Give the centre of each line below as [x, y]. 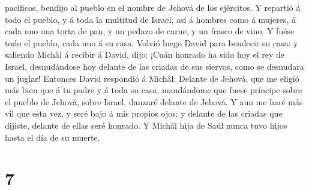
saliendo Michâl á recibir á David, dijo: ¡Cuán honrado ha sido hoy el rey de [145, 54]
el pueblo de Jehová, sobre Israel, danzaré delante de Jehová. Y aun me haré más [154, 101]
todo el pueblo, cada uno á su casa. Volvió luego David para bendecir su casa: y [151, 42]
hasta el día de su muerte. [52, 137]
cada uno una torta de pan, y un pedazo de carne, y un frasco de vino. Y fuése [150, 31]
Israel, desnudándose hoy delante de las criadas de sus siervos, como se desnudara [154, 66]
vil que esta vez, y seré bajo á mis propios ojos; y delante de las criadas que [144, 113]
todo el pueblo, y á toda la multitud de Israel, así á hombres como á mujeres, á [150, 19]
